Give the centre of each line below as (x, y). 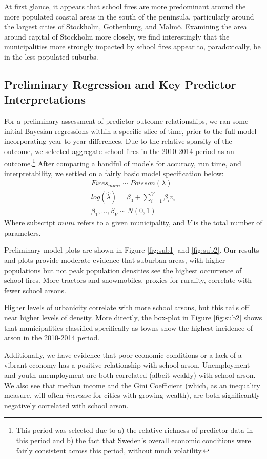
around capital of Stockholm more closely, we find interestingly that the (117, 36)
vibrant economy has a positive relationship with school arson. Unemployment (127, 365)
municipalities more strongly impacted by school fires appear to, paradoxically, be (132, 46)
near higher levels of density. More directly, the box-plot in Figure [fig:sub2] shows (133, 318)
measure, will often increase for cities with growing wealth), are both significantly (132, 395)
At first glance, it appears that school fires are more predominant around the (125, 6)
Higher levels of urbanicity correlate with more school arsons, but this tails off (127, 307)
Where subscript (30, 223)
